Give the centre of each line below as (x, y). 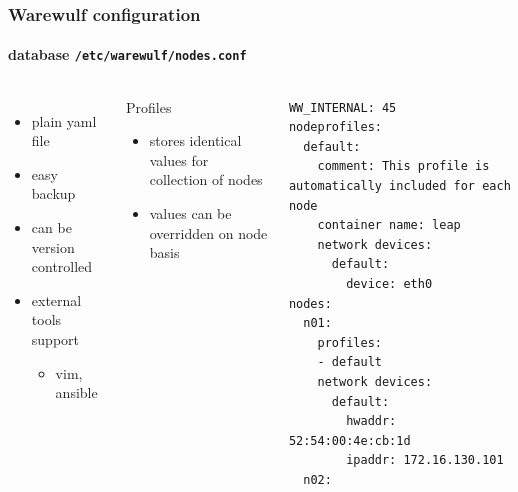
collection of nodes (206, 179)
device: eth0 (389, 284)
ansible (76, 392)
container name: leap (389, 225)
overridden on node (208, 232)
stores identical (195, 140)
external (56, 299)
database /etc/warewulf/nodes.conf (127, 54)
